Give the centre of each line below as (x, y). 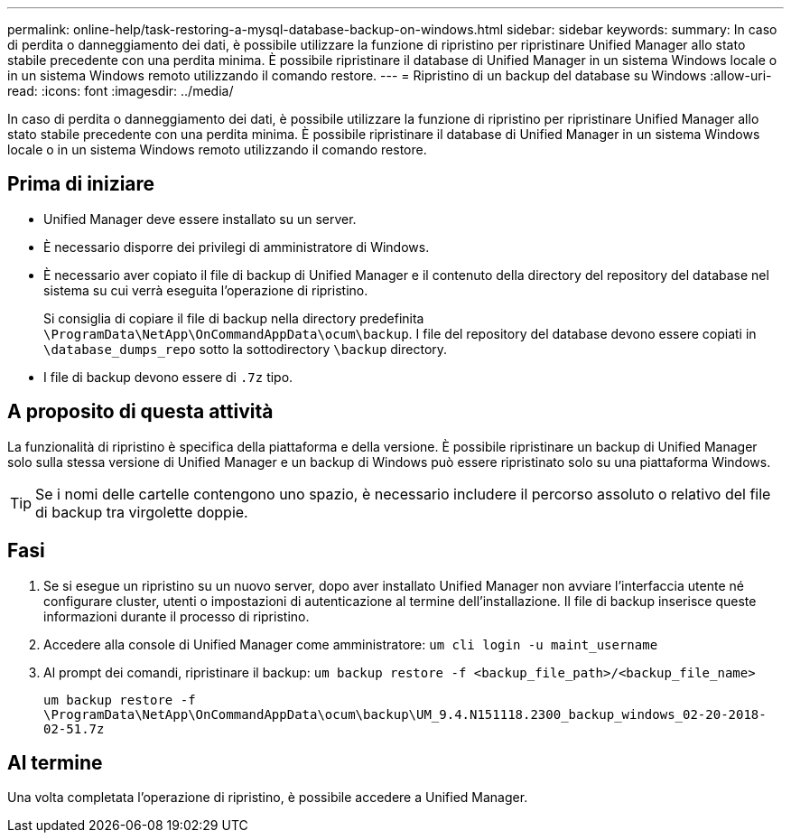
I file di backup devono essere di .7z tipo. (168, 377)
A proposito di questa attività (140, 412)
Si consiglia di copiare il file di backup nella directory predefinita (234, 318)
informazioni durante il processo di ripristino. (177, 616)
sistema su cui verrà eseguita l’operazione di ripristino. (206, 290)
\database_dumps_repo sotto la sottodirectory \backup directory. (246, 349)
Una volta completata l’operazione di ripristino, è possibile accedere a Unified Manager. (268, 798)
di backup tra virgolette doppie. (142, 512)
